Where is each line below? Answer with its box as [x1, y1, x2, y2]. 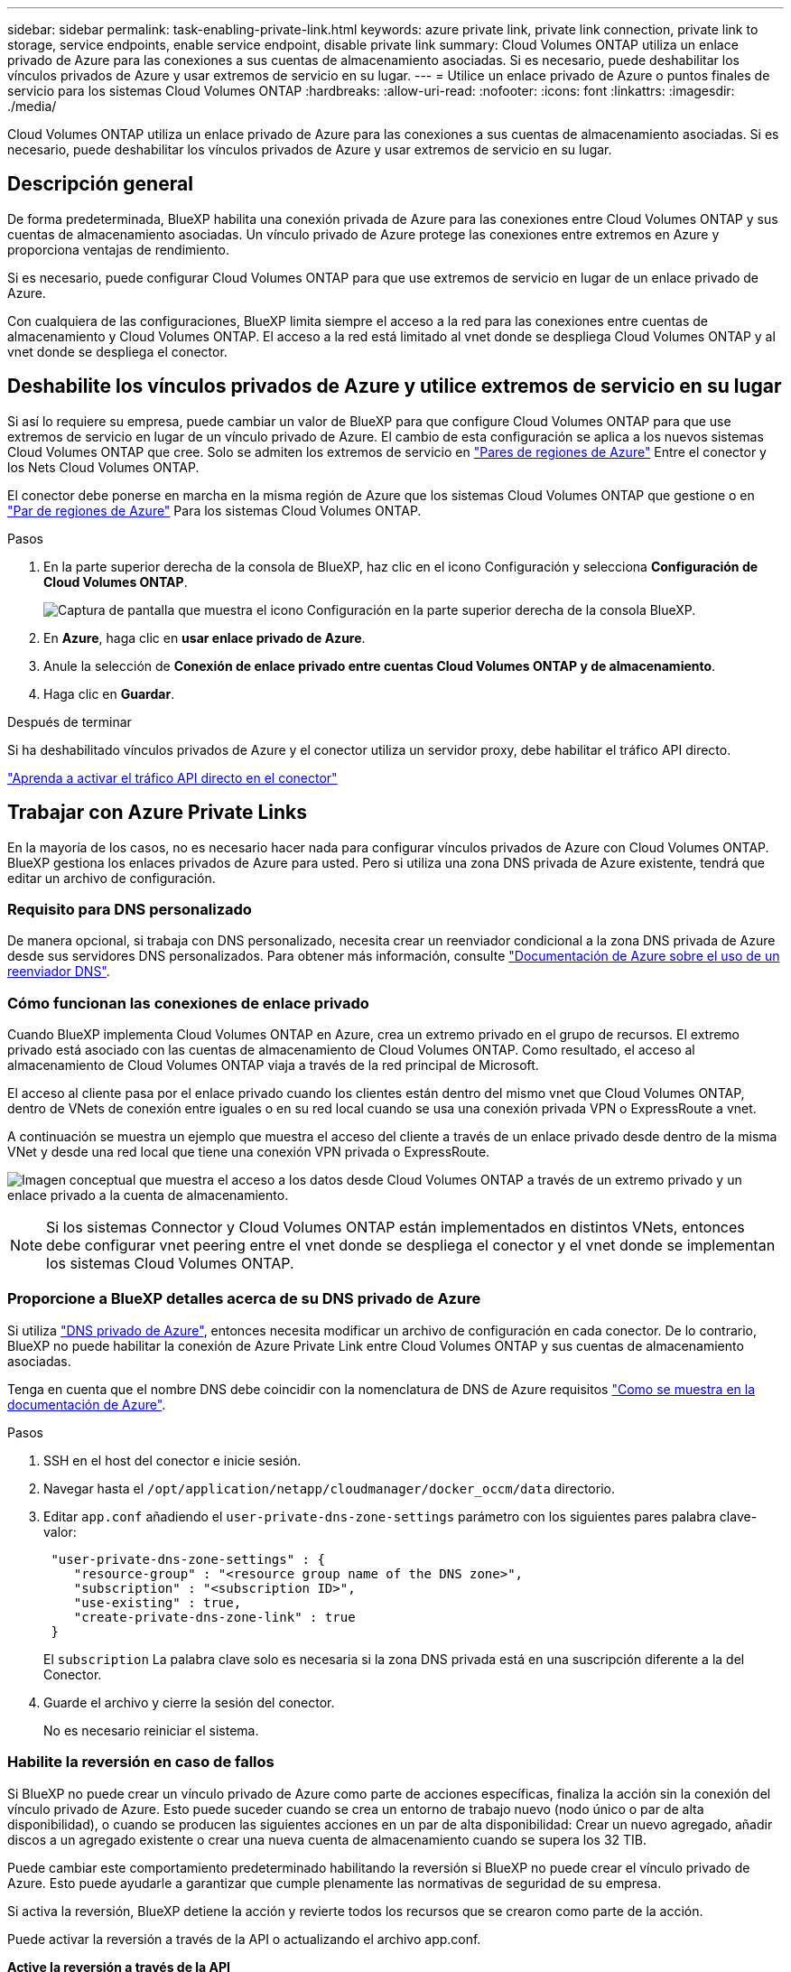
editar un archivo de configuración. [7, 870, 216, 886]
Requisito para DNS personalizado [7, 899, 252, 918]
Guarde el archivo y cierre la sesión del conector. [43, 1694, 335, 1710]
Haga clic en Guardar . [43, 685, 175, 702]
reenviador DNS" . [7, 963, 110, 980]
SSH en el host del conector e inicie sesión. [43, 1452, 302, 1468]
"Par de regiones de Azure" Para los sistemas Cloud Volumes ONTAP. [7, 502, 422, 518]
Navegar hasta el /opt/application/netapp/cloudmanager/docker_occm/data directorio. [43, 1480, 615, 1496]
